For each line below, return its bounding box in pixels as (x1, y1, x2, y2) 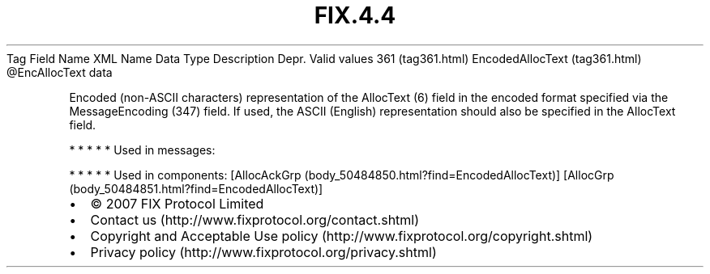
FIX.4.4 (314, 2, 396, 29)
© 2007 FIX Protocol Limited (90, 195, 264, 212)
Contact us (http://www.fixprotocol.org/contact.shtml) (90, 211, 420, 228)
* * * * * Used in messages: (69, 142, 216, 157)
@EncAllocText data (6, 65, 113, 79)
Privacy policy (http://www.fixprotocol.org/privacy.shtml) (90, 243, 437, 260)
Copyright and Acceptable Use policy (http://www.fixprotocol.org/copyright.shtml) (90, 227, 593, 244)
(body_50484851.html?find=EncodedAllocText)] (69, 181, 323, 196)
